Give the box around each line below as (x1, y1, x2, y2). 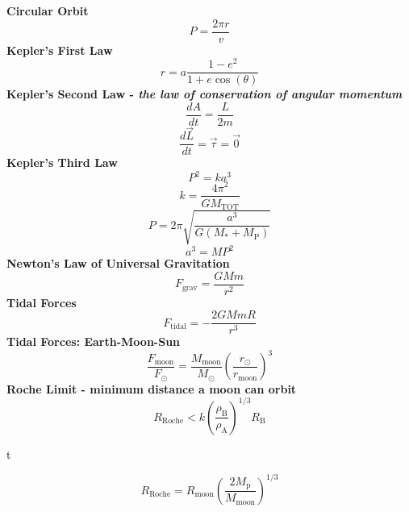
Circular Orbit (6, 2, 89, 19)
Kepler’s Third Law (6, 154, 118, 171)
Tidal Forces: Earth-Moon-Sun (6, 333, 181, 350)
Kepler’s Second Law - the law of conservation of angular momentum (6, 85, 403, 102)
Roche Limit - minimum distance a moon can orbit (6, 380, 297, 397)
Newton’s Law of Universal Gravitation (6, 255, 230, 272)
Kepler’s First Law (6, 41, 113, 58)
